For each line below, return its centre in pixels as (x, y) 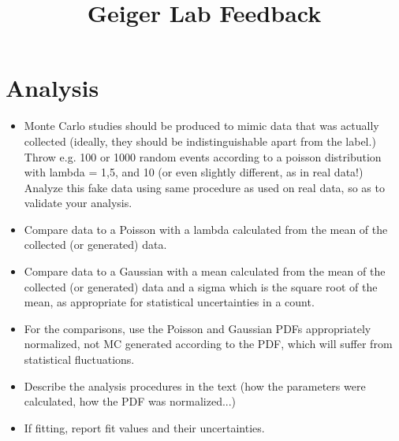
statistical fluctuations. (79, 359)
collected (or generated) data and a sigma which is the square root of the (201, 286)
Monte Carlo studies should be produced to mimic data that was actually (201, 126)
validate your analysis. (78, 203)
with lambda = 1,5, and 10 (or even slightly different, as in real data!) (194, 172)
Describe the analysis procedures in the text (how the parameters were (195, 385)
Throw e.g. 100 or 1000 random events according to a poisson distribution (203, 156)
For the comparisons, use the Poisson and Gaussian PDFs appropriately (198, 328)
